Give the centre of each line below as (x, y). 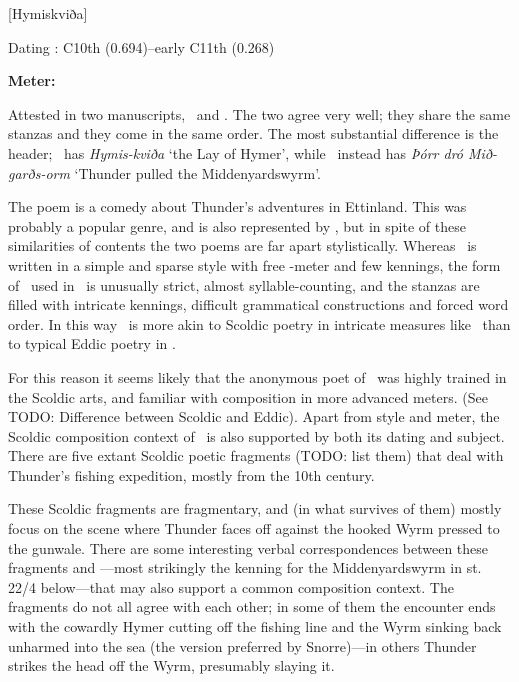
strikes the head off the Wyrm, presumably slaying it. (171, 665)
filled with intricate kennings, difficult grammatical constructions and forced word (258, 304)
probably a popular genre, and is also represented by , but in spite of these (237, 225)
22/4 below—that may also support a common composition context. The (231, 586)
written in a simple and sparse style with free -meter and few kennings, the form (254, 264)
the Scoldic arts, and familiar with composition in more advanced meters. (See (248, 396)
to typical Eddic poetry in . (92, 343)
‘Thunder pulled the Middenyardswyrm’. (197, 172)
